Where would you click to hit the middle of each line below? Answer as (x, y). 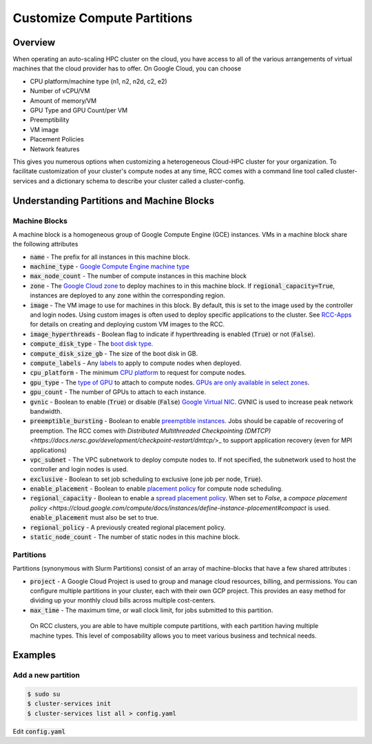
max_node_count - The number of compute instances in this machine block (138, 276)
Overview (34, 42)
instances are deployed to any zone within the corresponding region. (127, 295)
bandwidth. (46, 411)
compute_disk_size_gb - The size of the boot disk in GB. (114, 353)
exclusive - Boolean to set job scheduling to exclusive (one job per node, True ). (146, 479)
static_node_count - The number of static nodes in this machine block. (135, 537)
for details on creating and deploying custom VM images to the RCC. (127, 324)
